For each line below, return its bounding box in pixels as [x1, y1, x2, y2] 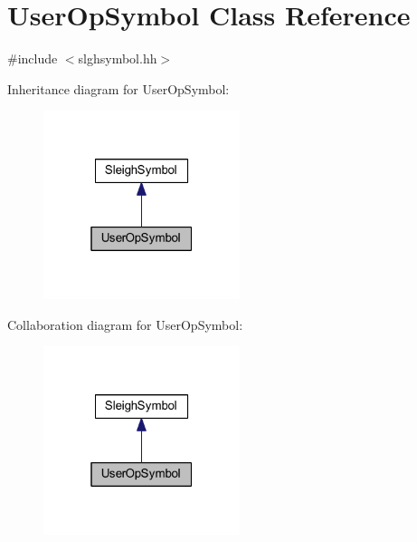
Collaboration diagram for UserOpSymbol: [7, 315, 243, 334]
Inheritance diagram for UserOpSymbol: [7, 79, 230, 98]
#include [7, 49, 58, 68]
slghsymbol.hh [78, 49, 157, 68]
